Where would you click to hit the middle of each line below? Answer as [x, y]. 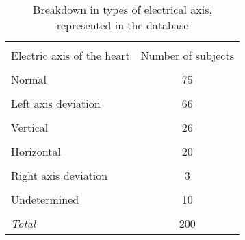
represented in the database [122, 25]
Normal [29, 79]
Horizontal [36, 151]
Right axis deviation [60, 175]
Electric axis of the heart [70, 55]
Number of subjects [187, 55]
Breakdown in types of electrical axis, [122, 9]
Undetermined [45, 199]
